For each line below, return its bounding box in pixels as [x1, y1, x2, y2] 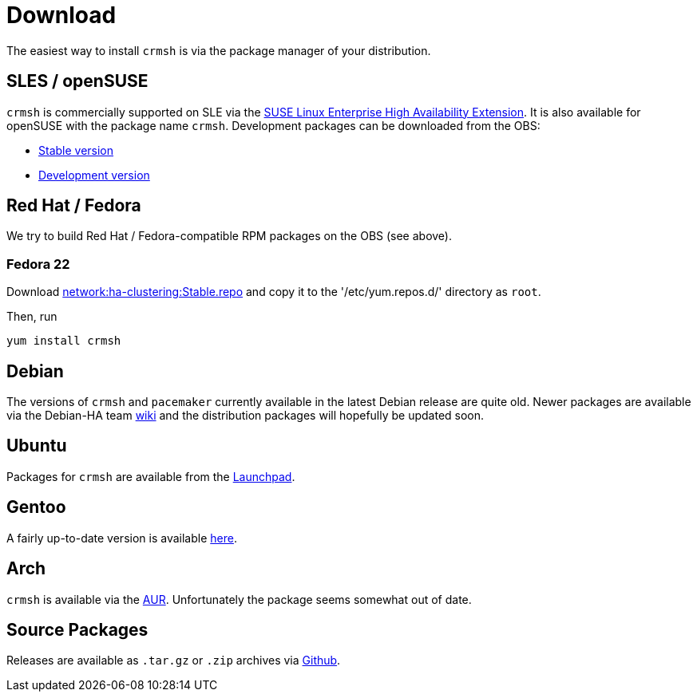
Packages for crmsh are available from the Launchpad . [6, 469, 295, 483]
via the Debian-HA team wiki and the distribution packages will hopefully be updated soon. [6, 408, 485, 423]
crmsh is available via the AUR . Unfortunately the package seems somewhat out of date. [6, 592, 472, 606]
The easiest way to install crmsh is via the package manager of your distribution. [6, 43, 431, 57]
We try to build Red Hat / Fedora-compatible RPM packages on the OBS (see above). [6, 229, 453, 243]
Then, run [6, 310, 57, 324]
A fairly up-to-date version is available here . [6, 530, 237, 545]
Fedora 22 [6, 255, 70, 272]
